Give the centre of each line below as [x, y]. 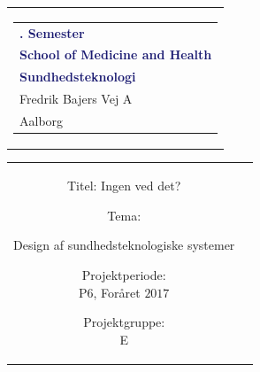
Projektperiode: [124, 275]
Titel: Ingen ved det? [124, 186]
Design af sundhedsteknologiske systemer [124, 245]
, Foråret [117, 292]
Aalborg [42, 120]
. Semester [52, 32]
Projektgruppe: [124, 322]
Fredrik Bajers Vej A [76, 99]
